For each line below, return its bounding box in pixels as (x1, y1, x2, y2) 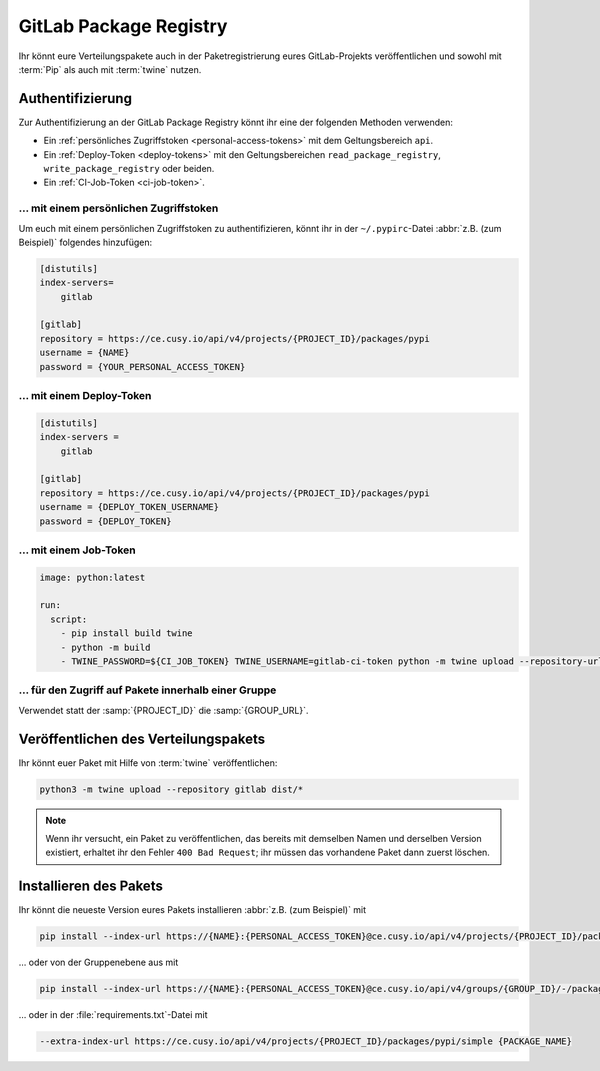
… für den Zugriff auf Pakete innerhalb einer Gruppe (18, 683, 277, 697)
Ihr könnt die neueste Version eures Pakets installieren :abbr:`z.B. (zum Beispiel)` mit (18, 904, 367, 916)
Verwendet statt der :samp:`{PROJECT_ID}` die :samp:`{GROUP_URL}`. (18, 704, 309, 716)
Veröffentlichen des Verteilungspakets (18, 730, 265, 747)
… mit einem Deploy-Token (18, 389, 152, 403)
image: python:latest (39, 571, 146, 583)
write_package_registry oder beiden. (43, 163, 215, 175)
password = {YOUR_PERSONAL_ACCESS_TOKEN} (39, 361, 246, 372)
